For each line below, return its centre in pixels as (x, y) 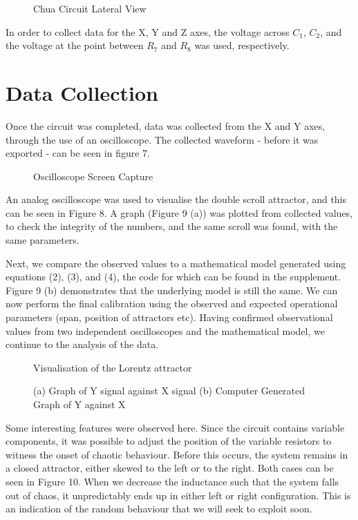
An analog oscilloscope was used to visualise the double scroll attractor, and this (176, 199)
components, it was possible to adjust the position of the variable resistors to (169, 441)
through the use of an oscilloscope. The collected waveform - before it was (162, 139)
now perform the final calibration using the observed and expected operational (172, 304)
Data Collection (82, 92)
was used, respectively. (242, 45)
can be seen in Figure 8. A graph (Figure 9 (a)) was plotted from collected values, (179, 212)
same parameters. (43, 240)
